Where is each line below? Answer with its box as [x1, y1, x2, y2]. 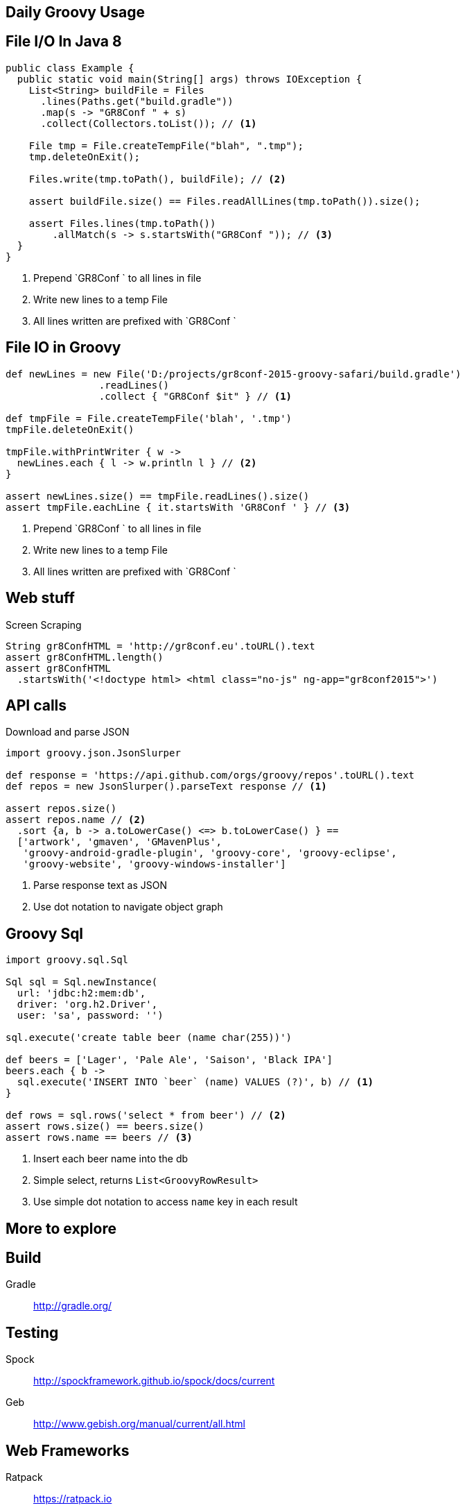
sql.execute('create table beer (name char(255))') [6, 1032, 292, 1044]
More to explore [6, 1219, 116, 1237]
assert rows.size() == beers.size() [6, 1121, 204, 1132]
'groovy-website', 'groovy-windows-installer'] [23, 858, 286, 870]
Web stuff [6, 589, 75, 607]
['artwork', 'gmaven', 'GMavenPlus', [17, 836, 222, 848]
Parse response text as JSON [33, 879, 168, 892]
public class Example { [6, 62, 134, 74]
